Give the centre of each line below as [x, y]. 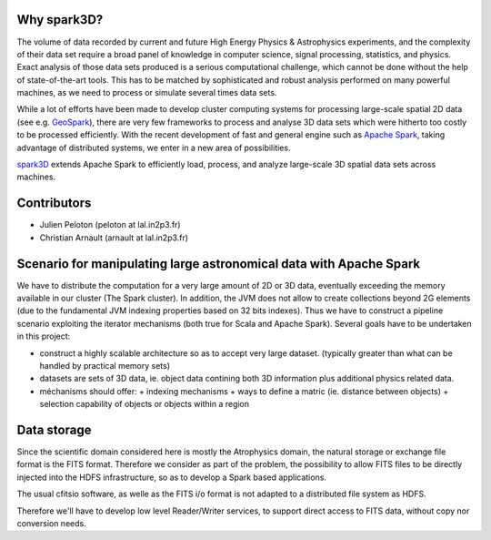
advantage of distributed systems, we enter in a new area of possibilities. [154, 148]
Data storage [54, 429]
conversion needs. [51, 523]
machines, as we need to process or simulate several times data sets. [147, 93]
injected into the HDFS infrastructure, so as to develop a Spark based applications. [172, 477]
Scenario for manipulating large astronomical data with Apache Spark [219, 264]
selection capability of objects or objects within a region [145, 404]
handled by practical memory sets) [105, 365]
